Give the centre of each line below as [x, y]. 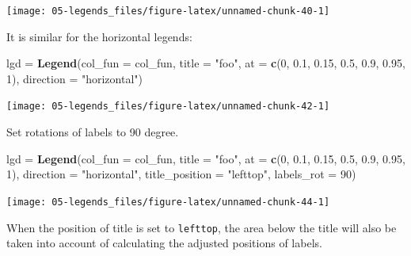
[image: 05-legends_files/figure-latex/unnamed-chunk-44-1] [168, 202]
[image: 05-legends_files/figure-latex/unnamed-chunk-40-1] [168, 11]
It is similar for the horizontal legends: [99, 36]
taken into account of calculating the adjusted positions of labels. [164, 243]
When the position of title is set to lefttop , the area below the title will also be [202, 227]
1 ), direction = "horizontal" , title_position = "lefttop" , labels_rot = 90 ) [181, 174]
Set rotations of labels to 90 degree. [93, 132]
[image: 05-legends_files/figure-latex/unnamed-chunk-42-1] [168, 107]
